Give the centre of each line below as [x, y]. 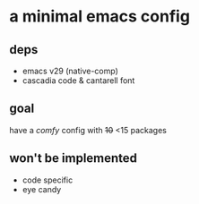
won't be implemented [73, 158]
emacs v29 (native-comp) [70, 71]
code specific [48, 180]
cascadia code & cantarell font [78, 81]
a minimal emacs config [100, 17]
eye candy [42, 189]
